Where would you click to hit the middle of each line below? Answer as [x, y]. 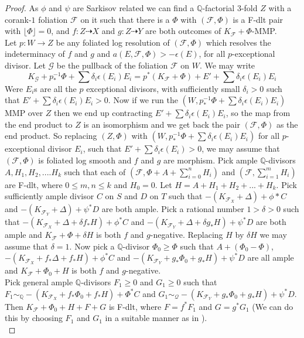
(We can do [273, 306]
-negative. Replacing [187, 235]
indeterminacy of [35, 54]
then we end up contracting [103, 113]
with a [280, 8]
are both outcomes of [183, 31]
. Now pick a [92, 246]
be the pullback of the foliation [112, 65]
